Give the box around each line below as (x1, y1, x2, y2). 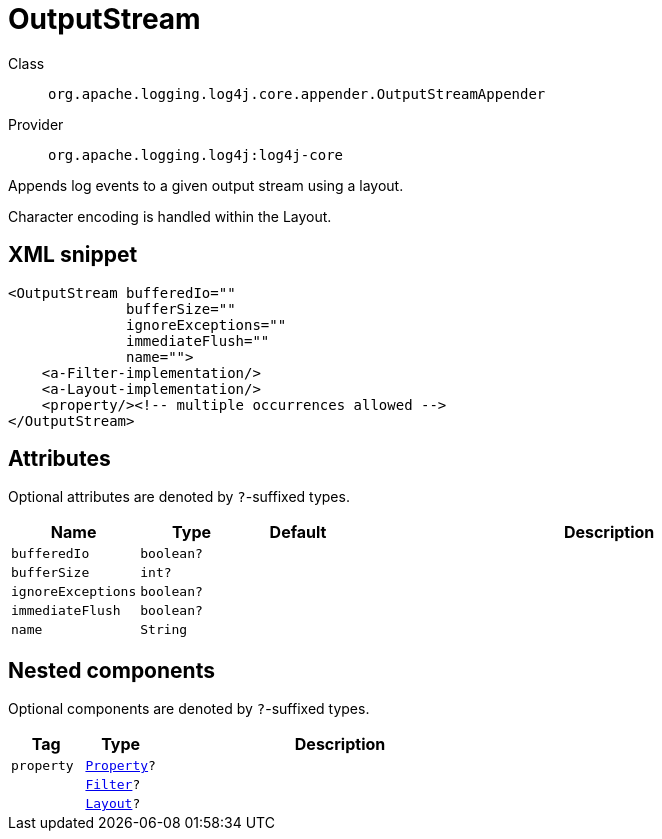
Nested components (8, 657, 215, 683)
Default (269, 522, 327, 543)
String (140, 622, 188, 638)
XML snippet (8, 242, 138, 268)
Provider (8, 115, 64, 133)
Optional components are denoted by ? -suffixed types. (8, 700, 370, 718)
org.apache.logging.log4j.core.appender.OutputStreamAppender (48, 85, 546, 102)
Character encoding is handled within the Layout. (8, 207, 332, 225)
